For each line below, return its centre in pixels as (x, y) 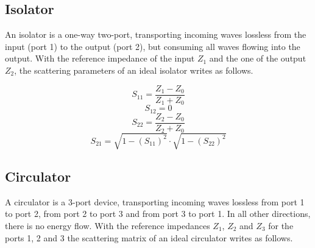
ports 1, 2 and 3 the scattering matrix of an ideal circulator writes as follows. (149, 237)
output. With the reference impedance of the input (100, 58)
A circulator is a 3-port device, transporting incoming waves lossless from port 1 (155, 201)
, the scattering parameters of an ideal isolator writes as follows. (134, 70)
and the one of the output (258, 58)
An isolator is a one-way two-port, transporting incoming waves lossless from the (156, 34)
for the (281, 225)
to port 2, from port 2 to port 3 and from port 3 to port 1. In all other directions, (158, 214)
